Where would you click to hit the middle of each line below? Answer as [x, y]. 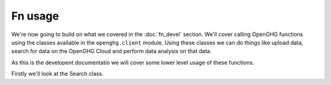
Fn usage [35, 16]
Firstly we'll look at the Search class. [57, 74]
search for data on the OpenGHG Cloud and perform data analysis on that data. [112, 51]
